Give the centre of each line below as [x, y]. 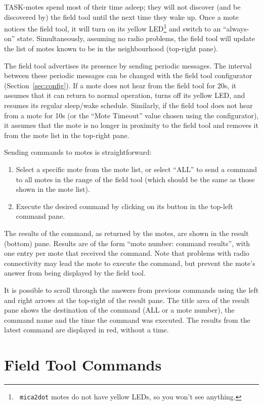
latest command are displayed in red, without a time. [86, 330]
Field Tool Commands [83, 365]
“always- [236, 28]
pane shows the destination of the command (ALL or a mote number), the [119, 310]
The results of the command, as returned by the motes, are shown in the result [126, 233]
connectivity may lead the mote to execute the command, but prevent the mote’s [130, 263]
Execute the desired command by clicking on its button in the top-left [124, 206]
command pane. [40, 216]
